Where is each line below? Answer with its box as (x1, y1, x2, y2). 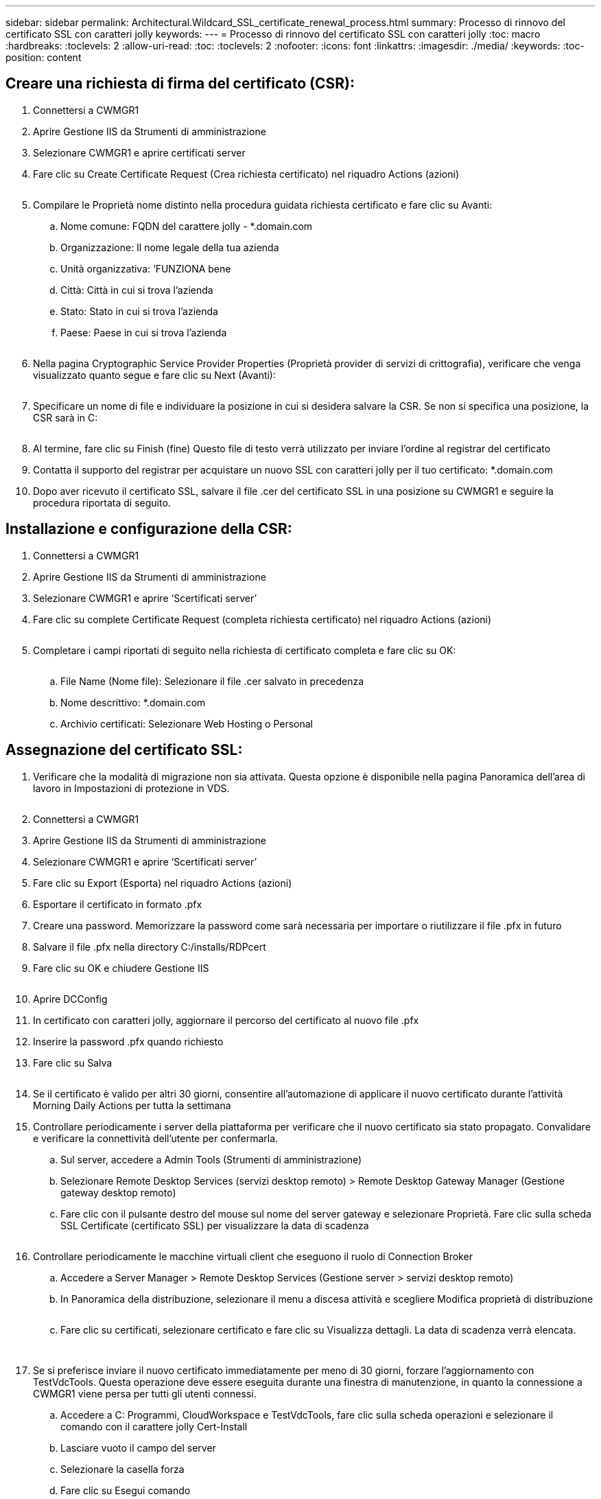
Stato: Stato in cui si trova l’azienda (60, 305, 218, 317)
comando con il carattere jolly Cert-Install (60, 1420, 248, 1432)
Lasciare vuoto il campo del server (60, 1441, 216, 1454)
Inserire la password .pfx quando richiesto (33, 1035, 224, 1047)
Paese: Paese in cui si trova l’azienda (60, 326, 227, 338)
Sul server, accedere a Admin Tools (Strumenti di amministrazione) (60, 1153, 362, 1165)
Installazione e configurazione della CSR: (5, 520, 292, 538)
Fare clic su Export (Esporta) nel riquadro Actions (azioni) (33, 876, 292, 889)
